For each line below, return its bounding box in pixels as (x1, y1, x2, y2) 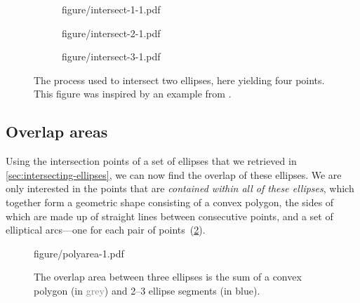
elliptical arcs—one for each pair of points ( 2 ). (6, 222, 206, 237)
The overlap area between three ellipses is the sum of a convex (34, 269, 302, 284)
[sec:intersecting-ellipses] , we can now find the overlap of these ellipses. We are (6, 167, 342, 182)
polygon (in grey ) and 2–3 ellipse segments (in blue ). (34, 283, 260, 297)
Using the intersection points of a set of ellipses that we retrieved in (6, 154, 297, 168)
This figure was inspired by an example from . (34, 86, 232, 101)
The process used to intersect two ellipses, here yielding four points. (34, 72, 325, 87)
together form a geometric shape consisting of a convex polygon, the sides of (6, 194, 334, 209)
